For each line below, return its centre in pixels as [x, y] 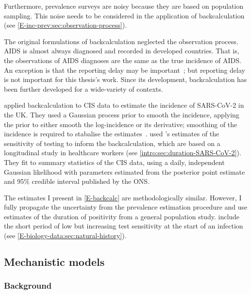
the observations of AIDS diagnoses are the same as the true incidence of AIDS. [123, 60]
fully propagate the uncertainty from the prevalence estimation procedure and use [126, 207]
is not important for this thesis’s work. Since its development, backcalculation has [125, 79]
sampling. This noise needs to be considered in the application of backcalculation [124, 15]
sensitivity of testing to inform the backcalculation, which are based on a [112, 143]
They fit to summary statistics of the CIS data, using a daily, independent [114, 162]
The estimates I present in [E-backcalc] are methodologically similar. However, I [123, 197]
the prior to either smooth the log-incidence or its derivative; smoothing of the [121, 124]
